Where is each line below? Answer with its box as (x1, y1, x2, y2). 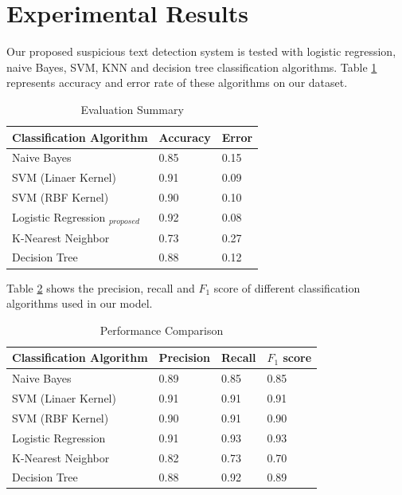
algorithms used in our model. (6, 295, 153, 312)
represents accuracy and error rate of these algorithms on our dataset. (6, 74, 348, 91)
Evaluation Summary (80, 100, 184, 117)
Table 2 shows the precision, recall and (6, 279, 195, 296)
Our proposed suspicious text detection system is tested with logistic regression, (6, 43, 396, 60)
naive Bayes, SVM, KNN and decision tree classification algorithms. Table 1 (6, 58, 377, 75)
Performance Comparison (100, 321, 224, 338)
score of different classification (213, 279, 361, 296)
